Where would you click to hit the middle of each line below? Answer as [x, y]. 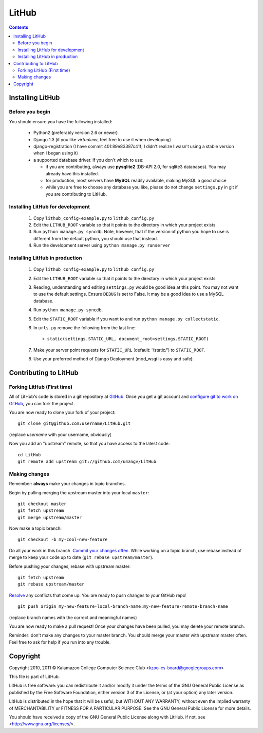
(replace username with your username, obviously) [60, 434]
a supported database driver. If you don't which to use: [88, 160]
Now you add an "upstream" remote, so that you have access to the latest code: [89, 444]
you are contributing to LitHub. [76, 194]
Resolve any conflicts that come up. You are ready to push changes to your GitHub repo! [98, 595]
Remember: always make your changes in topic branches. [67, 484]
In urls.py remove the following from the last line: [85, 328]
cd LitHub [29, 455]
